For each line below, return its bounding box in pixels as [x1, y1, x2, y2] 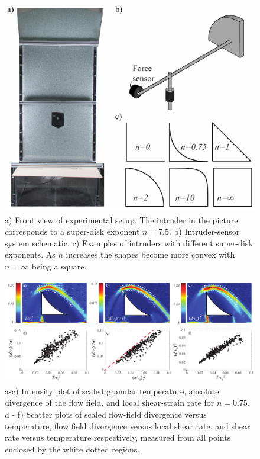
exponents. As [5, 248, 56, 261]
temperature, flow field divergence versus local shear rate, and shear [5, 419, 251, 432]
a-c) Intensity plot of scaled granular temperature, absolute [5, 384, 219, 397]
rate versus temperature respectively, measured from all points [5, 431, 231, 444]
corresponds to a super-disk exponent [5, 225, 140, 237]
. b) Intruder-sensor [168, 225, 240, 237]
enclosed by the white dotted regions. [5, 442, 140, 455]
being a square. [31, 260, 87, 272]
